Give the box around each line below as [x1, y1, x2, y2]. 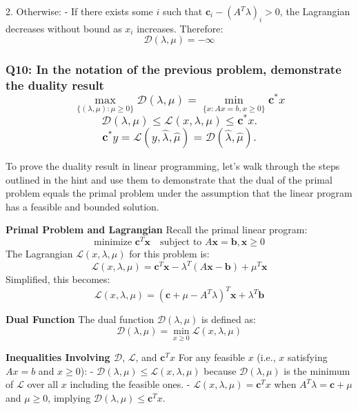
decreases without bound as [6, 21, 122, 35]
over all [27, 377, 59, 391]
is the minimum [284, 363, 350, 378]
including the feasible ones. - [70, 377, 190, 391]
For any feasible [178, 350, 246, 364]
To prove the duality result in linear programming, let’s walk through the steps [6, 159, 340, 173]
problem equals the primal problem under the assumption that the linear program [6, 186, 352, 200]
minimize [93, 237, 132, 248]
